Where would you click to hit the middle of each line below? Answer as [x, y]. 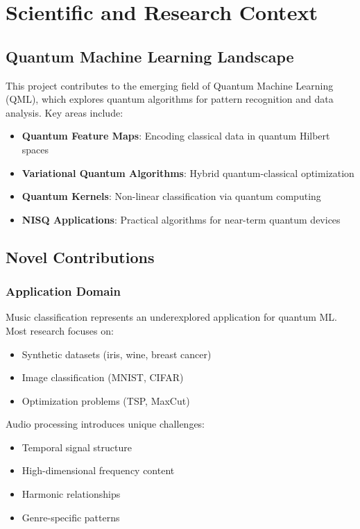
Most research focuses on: [60, 330]
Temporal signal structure [77, 447]
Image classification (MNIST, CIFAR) [103, 377]
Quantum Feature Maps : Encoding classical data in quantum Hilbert [176, 136]
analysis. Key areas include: [65, 112]
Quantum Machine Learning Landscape [150, 56]
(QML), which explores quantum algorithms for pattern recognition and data [170, 99]
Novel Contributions [80, 257]
